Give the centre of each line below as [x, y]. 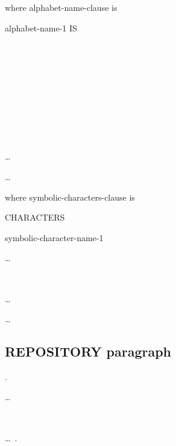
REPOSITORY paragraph [88, 351]
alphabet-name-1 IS [41, 27]
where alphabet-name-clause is [61, 7]
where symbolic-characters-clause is [70, 197]
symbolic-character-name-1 [54, 237]
